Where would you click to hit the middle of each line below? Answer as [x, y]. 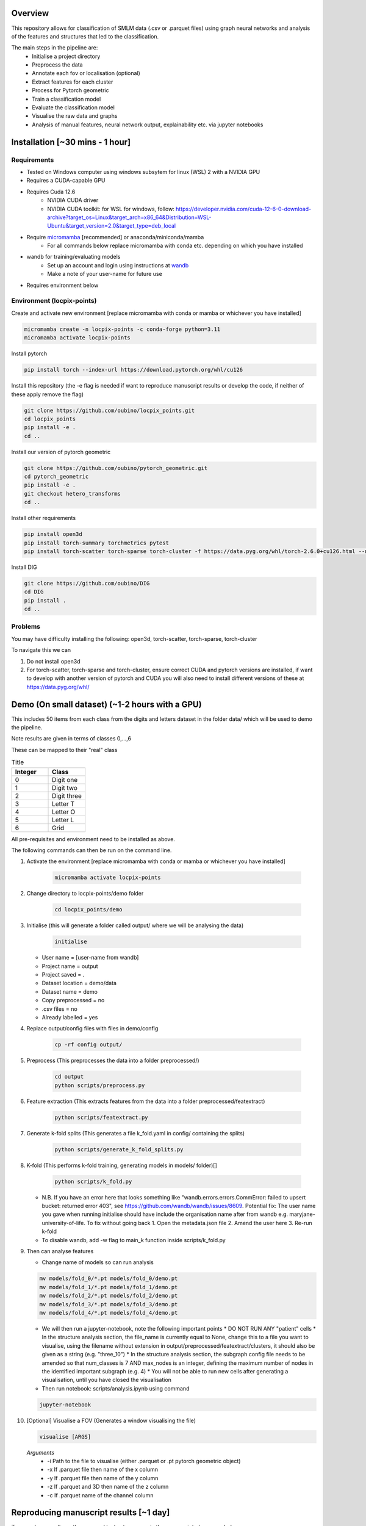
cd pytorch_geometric [56, 477]
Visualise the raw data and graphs [75, 116]
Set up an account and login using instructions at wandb [118, 265]
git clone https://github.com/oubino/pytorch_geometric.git [116, 468]
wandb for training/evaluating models [74, 257]
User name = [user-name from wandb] [90, 958]
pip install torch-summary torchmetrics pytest [96, 543]
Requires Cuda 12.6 [51, 192]
